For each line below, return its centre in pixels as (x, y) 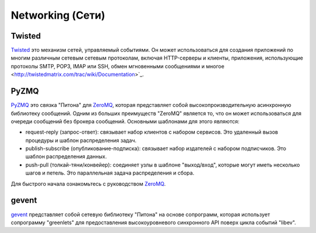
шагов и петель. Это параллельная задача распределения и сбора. (110, 173)
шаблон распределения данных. (66, 157)
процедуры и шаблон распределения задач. (81, 140)
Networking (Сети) (58, 15)
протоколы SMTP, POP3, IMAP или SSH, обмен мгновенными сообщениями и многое (118, 66)
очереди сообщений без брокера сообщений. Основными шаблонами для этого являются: (125, 121)
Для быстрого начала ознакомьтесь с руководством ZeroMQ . (88, 183)
